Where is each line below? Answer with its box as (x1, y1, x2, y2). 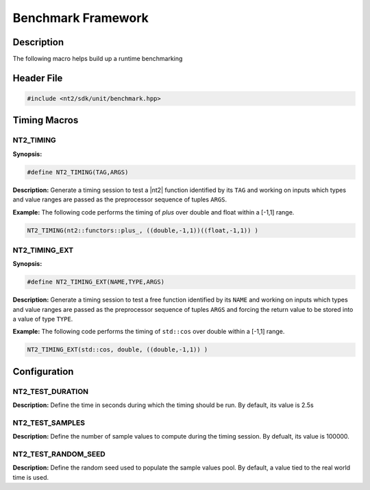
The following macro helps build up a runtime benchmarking (12, 55, 183, 63)
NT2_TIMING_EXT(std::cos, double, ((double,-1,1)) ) (27, 346, 208, 354)
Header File (12, 72, 63, 84)
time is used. (12, 473, 49, 481)
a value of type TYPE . (12, 315, 73, 323)
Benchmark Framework (12, 10, 149, 25)
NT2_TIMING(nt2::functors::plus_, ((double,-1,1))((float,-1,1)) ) (27, 226, 259, 234)
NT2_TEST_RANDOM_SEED (12, 450, 106, 459)
